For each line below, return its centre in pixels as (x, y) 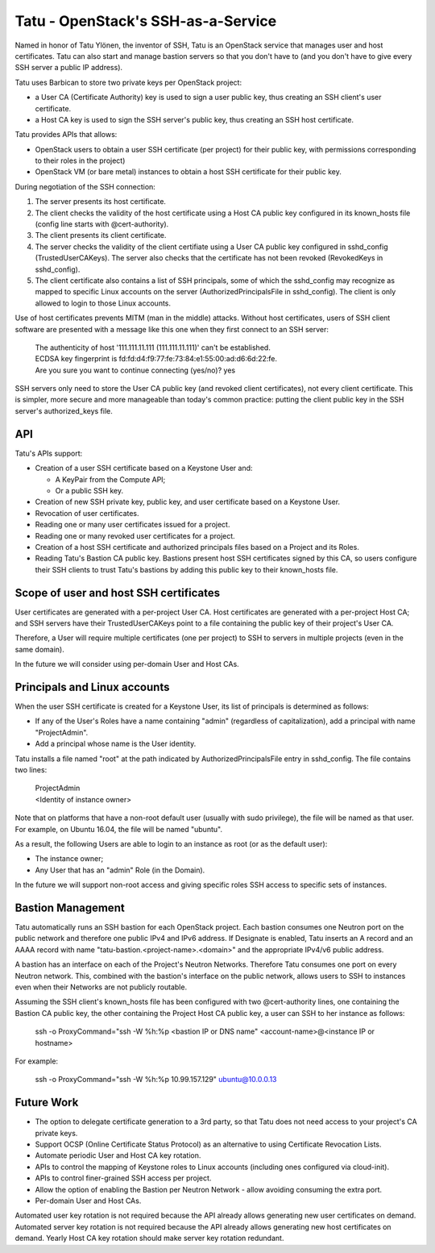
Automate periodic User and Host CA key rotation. (118, 1155)
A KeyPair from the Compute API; (110, 479)
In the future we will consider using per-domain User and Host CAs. (127, 664)
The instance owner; (69, 859)
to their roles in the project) (80, 160)
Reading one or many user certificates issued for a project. (133, 525)
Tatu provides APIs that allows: (66, 135)
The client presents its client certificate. (101, 235)
